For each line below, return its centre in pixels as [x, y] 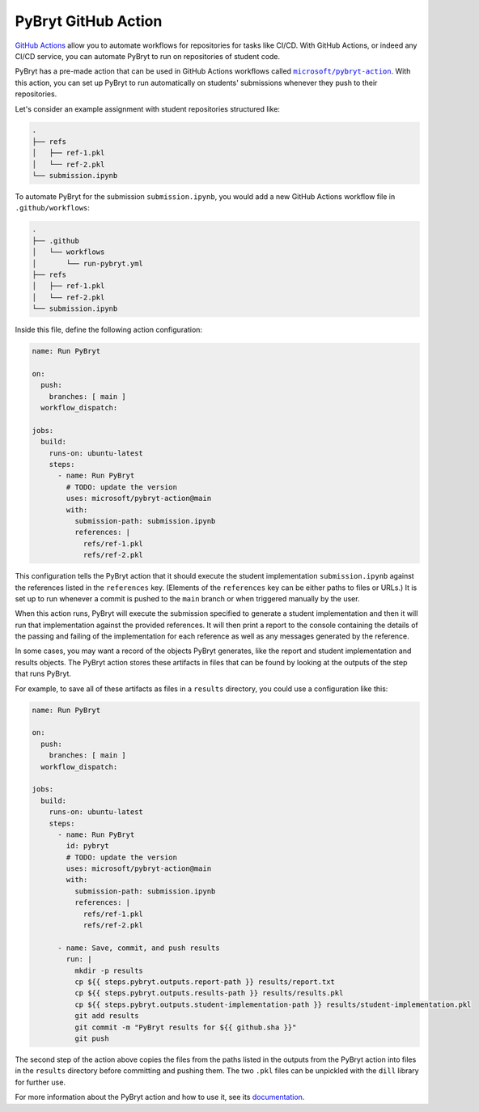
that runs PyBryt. [43, 674]
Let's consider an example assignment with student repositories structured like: [148, 108]
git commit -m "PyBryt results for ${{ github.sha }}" [185, 1027]
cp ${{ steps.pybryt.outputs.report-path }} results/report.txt [205, 982]
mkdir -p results [108, 970]
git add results [106, 1016]
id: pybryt [87, 846]
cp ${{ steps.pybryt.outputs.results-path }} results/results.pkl [209, 993]
